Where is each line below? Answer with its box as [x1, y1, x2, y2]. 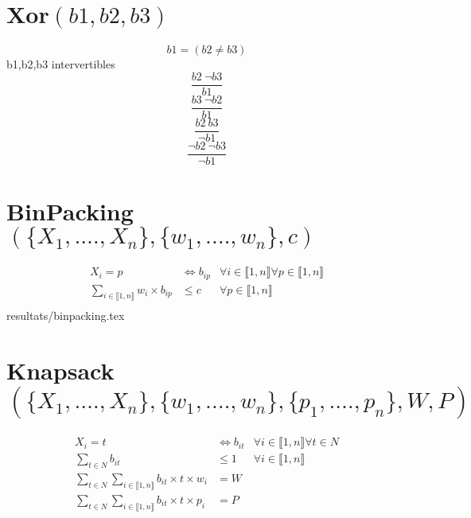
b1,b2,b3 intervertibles [6, 56, 115, 72]
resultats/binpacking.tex [6, 307, 125, 324]
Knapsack [6, 354, 115, 387]
